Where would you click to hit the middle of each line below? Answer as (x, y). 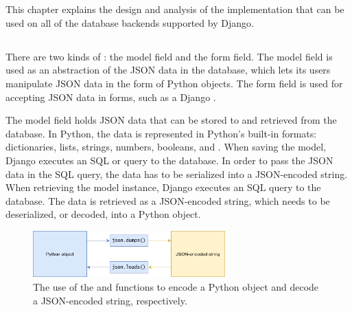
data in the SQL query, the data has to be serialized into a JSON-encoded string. (177, 174)
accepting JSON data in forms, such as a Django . (111, 97)
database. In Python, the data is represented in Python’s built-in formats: (161, 133)
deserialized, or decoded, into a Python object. (103, 214)
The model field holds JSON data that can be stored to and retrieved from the (171, 120)
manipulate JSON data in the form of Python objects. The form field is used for (174, 83)
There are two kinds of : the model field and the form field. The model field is (169, 56)
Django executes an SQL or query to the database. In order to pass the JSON (169, 160)
